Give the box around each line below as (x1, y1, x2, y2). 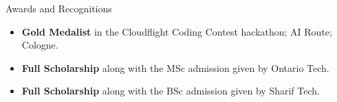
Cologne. (21, 38, 58, 52)
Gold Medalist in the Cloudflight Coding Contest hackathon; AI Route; (21, 24, 332, 38)
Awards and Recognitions (6, 1, 112, 15)
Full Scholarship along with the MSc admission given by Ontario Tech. (21, 60, 329, 75)
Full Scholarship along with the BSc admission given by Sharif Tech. (21, 84, 320, 98)
